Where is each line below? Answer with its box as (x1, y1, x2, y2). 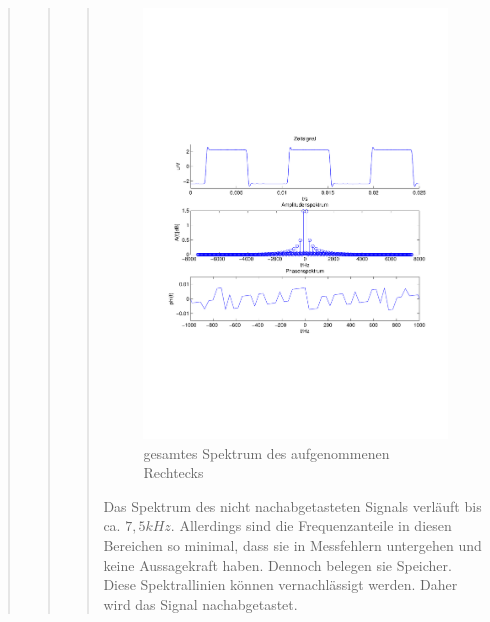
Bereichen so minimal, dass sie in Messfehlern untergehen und (103, 534, 482, 555)
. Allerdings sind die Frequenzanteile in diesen (170, 515, 452, 536)
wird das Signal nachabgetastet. (103, 593, 298, 614)
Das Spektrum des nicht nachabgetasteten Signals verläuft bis (103, 495, 482, 516)
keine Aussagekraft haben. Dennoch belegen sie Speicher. (103, 554, 452, 575)
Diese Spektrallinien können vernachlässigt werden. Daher (103, 574, 458, 595)
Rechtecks (143, 462, 204, 483)
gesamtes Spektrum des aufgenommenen (143, 442, 390, 463)
